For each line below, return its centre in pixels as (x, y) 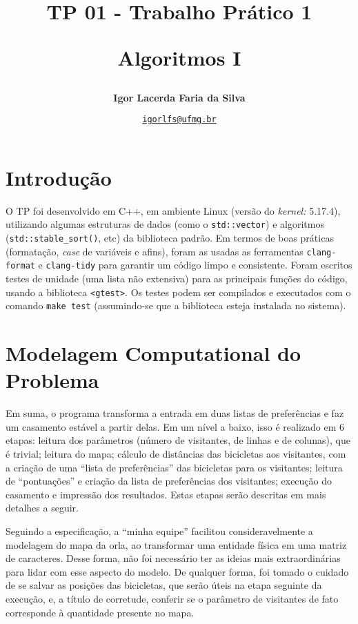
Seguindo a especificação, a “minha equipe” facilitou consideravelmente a (159, 530)
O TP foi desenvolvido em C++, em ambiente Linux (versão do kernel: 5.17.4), (173, 210)
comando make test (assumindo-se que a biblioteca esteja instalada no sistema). (176, 305)
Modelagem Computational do (153, 353)
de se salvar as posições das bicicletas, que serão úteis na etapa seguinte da (164, 585)
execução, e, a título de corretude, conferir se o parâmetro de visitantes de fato (172, 598)
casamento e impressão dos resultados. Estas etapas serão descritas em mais (166, 494)
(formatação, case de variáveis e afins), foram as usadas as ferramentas (155, 251)
